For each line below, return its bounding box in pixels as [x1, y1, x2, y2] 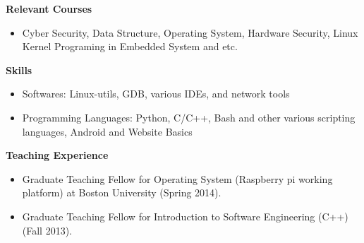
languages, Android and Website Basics [22, 124, 193, 138]
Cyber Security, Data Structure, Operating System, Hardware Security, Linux [22, 25, 358, 40]
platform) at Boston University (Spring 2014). [22, 185, 222, 200]
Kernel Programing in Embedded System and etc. [22, 39, 238, 54]
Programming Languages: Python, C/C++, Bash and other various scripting [22, 109, 356, 124]
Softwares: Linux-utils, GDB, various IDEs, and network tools [22, 86, 290, 101]
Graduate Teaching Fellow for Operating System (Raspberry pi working [22, 171, 333, 186]
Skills [6, 62, 32, 77]
